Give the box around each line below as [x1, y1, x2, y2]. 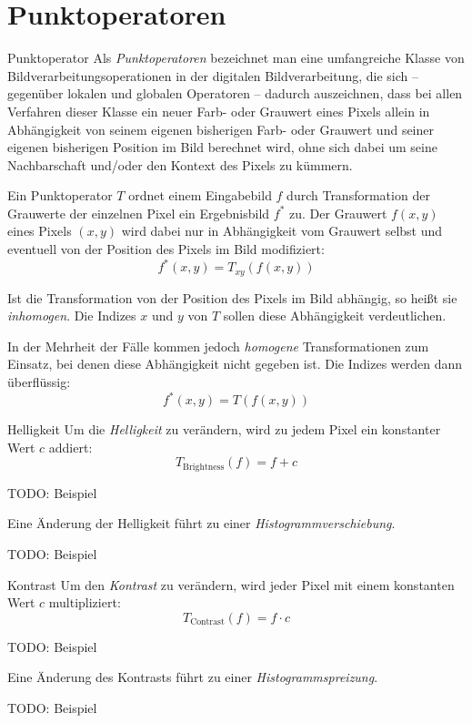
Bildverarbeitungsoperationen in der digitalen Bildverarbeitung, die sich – [7, 66, 418, 85]
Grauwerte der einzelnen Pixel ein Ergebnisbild [7, 203, 270, 222]
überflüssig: [7, 372, 71, 391]
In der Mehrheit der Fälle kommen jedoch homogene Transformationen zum [7, 336, 429, 355]
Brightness [183, 462, 225, 472]
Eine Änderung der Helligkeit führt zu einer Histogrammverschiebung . [7, 514, 396, 533]
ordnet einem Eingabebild [128, 186, 272, 205]
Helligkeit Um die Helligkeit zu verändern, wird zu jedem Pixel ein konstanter [7, 420, 441, 439]
